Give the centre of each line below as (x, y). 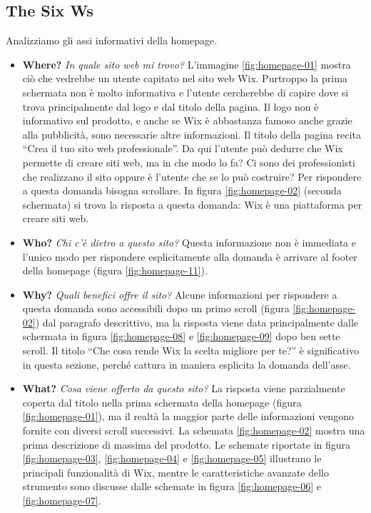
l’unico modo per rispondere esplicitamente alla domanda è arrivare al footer (190, 256)
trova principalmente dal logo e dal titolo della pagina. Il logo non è (171, 106)
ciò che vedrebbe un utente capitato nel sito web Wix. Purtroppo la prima (185, 78)
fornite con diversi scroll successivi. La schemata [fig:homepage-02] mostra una (194, 430)
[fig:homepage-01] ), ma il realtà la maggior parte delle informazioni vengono (188, 416)
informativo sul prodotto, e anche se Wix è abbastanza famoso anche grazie (187, 120)
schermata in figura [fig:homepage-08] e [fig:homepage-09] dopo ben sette (181, 336)
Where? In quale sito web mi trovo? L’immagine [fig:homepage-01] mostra (187, 64)
